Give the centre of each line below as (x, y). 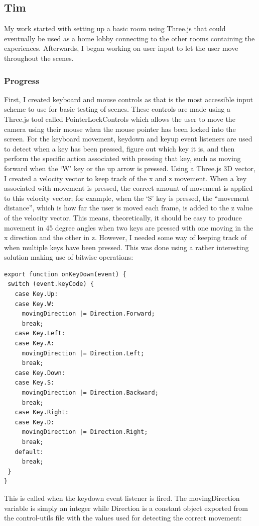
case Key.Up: (36, 294)
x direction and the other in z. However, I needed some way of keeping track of (125, 237)
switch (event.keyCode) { (51, 284)
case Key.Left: (40, 333)
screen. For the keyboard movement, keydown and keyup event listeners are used (128, 139)
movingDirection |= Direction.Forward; (88, 314)
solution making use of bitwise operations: (69, 257)
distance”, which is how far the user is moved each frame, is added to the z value (128, 208)
